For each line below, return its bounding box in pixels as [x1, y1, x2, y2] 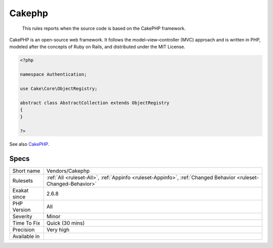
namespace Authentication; [20, 71, 87, 77]
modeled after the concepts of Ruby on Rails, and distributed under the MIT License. [9, 44, 186, 50]
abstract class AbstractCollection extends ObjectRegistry [20, 100, 169, 106]
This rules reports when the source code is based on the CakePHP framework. [22, 25, 186, 31]
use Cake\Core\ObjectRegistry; [20, 86, 98, 91]
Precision [12, 226, 35, 233]
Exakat [12, 187, 29, 194]
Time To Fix [12, 220, 40, 227]
